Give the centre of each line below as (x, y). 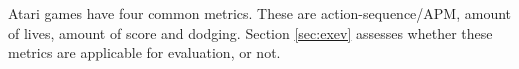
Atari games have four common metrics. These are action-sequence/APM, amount (260, 13)
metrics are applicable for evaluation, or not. (144, 52)
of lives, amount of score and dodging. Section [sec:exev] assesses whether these (250, 32)
